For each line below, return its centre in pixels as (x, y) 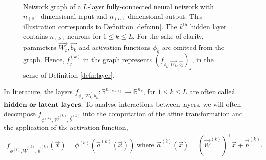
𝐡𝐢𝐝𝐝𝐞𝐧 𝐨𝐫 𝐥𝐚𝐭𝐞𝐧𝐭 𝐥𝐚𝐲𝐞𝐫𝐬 (42, 105)
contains (36, 36)
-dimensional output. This (164, 16)
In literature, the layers (38, 91)
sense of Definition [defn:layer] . (69, 75)
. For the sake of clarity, (168, 36)
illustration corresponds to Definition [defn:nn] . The (100, 26)
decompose (20, 113)
